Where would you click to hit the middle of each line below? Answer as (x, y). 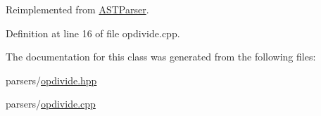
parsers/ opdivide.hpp (51, 80)
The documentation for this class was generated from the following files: (161, 57)
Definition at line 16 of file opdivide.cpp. (93, 33)
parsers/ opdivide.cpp (51, 104)
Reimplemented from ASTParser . (77, 9)
